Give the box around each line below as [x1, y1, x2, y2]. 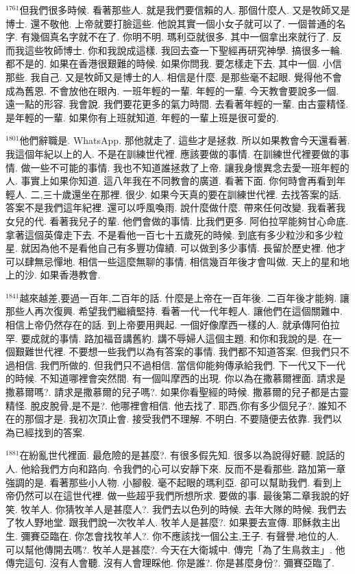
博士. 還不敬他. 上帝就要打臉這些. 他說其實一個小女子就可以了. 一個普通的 [5, 16, 336, 30]
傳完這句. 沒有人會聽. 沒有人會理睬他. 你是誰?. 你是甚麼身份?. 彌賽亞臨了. [5, 555, 334, 570]
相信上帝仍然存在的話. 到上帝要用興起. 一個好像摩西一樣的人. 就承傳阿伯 [5, 318, 330, 332]
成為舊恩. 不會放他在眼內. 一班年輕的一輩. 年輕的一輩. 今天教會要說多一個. [5, 83, 339, 97]
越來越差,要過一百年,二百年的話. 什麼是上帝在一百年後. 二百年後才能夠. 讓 [19, 290, 350, 304]
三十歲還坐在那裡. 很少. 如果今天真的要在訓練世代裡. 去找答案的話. [42, 187, 341, 201]
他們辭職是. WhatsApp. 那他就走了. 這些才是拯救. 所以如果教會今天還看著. [19, 133, 350, 147]
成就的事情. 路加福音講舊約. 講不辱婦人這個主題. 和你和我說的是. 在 [30, 331, 332, 345]
